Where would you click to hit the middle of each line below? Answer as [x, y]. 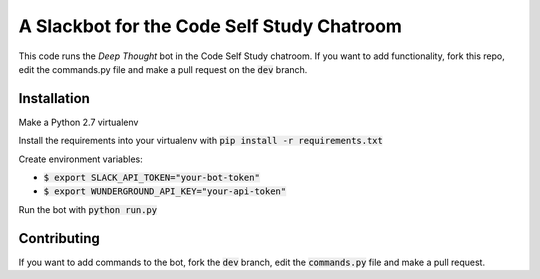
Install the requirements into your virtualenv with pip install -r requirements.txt [201, 141]
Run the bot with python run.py [88, 209]
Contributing [59, 238]
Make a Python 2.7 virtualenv [78, 122]
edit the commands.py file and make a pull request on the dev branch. [163, 69]
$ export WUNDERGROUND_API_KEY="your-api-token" [165, 191]
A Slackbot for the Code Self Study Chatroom [210, 26]
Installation [54, 98]
